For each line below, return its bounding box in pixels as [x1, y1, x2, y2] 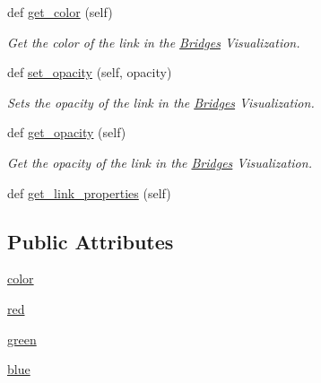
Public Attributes [7, 227, 174, 255]
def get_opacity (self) [7, 123, 126, 142]
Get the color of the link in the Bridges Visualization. [7, 32, 300, 51]
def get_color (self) [7, 3, 113, 21]
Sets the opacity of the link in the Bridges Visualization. [7, 92, 315, 111]
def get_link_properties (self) [7, 183, 171, 202]
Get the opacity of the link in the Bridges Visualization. [7, 152, 312, 171]
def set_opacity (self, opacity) [7, 63, 172, 82]
